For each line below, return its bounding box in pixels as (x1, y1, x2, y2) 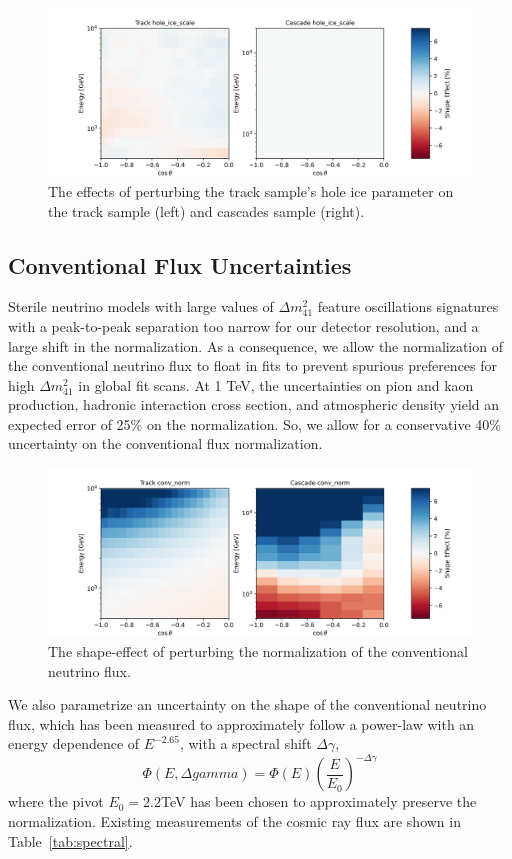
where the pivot (8, 791, 104, 812)
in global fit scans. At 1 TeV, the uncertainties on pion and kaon (78, 374, 474, 395)
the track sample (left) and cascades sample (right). (48, 200, 365, 221)
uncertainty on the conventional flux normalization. (8, 433, 323, 454)
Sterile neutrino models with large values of (8, 296, 274, 317)
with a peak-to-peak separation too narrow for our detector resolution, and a (8, 315, 479, 336)
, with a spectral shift (179, 733, 312, 754)
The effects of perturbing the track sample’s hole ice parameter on (48, 180, 454, 201)
